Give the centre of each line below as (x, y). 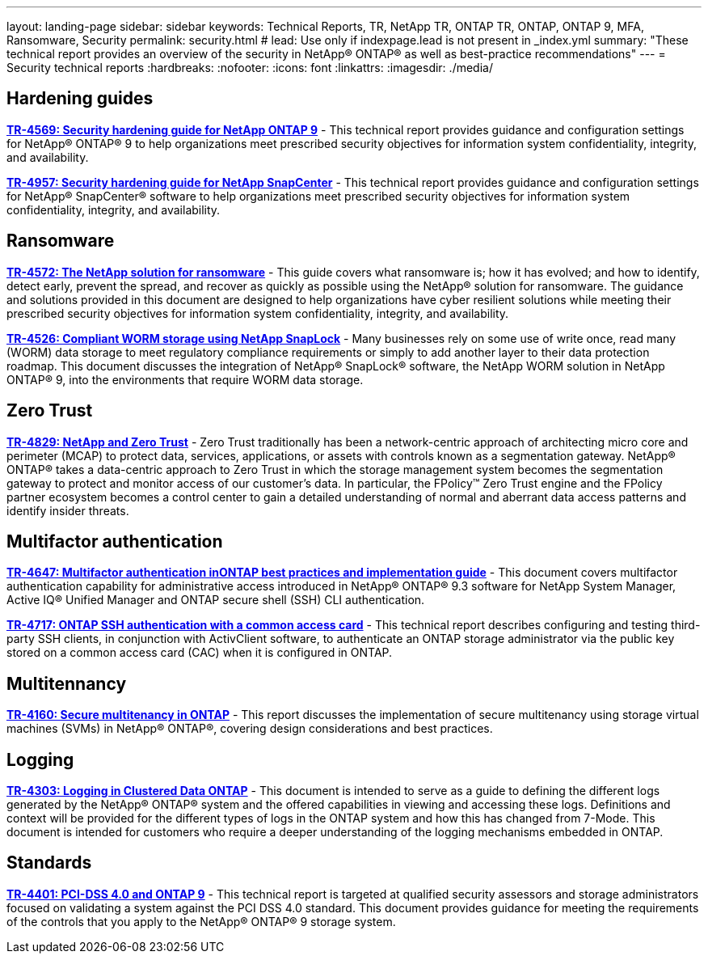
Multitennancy (67, 683)
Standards (49, 863)
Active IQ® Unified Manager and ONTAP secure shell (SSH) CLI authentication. (216, 600)
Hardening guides (80, 99)
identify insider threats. (68, 510)
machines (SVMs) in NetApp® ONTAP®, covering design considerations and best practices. (250, 729)
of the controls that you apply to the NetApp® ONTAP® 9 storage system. (201, 921)
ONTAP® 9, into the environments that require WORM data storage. (185, 379)
